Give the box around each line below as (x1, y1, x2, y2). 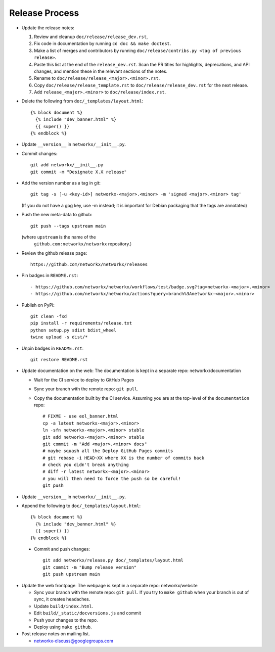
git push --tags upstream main (30, 223, 106, 229)
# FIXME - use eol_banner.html (43, 414, 119, 419)
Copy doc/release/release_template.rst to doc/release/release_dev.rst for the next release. (34, 82, 248, 88)
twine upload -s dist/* (30, 334, 88, 340)
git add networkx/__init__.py (30, 162, 104, 168)
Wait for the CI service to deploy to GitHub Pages (34, 376, 135, 383)
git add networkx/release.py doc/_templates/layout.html (43, 558, 184, 563)
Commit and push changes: (34, 546, 90, 552)
